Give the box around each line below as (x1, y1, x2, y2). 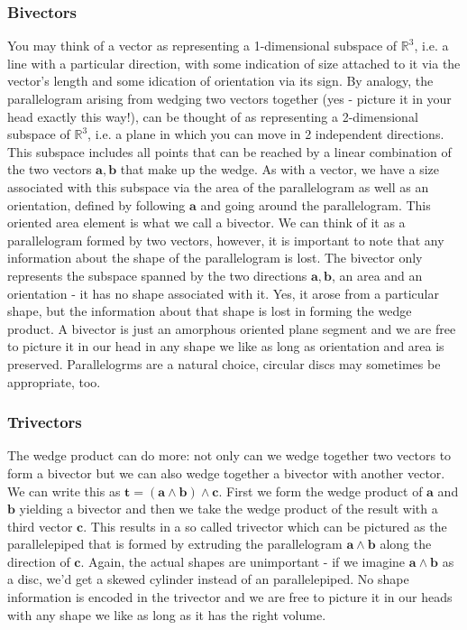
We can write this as (7, 481, 121, 500)
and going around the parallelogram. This (200, 195, 431, 214)
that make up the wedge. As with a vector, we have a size (120, 160, 439, 179)
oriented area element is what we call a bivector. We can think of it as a (7, 213, 406, 232)
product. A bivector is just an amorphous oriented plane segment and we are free (7, 319, 456, 338)
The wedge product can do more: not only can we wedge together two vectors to (7, 446, 452, 465)
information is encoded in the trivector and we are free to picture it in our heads (7, 588, 453, 607)
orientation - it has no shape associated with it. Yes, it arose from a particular (7, 283, 439, 302)
